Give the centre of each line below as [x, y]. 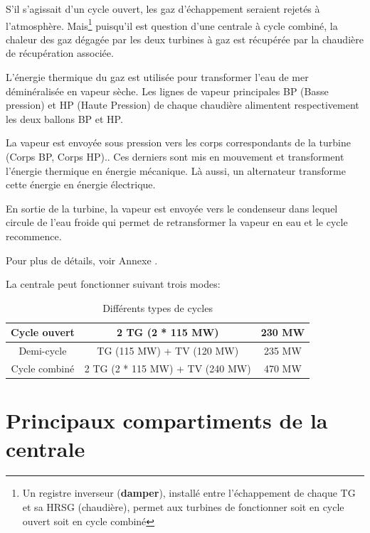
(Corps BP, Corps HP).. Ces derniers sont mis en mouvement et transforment [175, 156]
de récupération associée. [60, 53]
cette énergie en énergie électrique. [81, 184]
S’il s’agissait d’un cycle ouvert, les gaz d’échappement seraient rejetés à [163, 9]
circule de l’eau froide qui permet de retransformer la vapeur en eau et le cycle [177, 222]
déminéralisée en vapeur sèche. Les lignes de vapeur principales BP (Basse [167, 91]
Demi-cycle [43, 351]
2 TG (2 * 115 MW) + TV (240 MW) [168, 368]
